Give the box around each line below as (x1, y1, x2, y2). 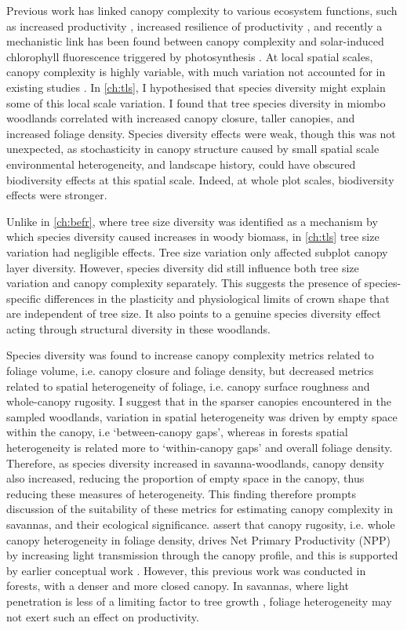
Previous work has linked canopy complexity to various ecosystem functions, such (6, 2, 398, 18)
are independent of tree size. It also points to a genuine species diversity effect (6, 305, 381, 322)
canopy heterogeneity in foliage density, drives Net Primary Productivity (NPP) (6, 531, 391, 548)
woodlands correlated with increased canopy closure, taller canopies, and (6, 110, 355, 126)
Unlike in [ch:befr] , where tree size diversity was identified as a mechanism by (6, 213, 378, 229)
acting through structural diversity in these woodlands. (6, 320, 271, 337)
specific (6, 290, 42, 306)
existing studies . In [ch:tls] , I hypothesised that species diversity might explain (6, 78, 386, 95)
